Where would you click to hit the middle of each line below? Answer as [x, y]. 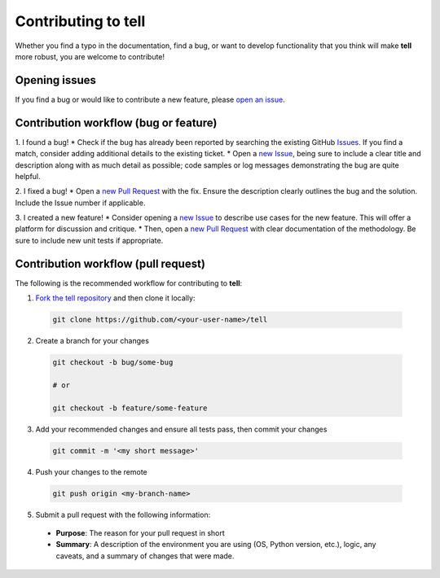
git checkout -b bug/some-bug [113, 363]
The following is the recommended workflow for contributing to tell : [129, 283]
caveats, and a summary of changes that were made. [145, 556]
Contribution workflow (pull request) [110, 263]
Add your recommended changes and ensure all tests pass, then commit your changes [181, 429]
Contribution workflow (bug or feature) [116, 123]
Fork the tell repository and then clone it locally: [115, 298]
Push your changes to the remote [91, 471]
